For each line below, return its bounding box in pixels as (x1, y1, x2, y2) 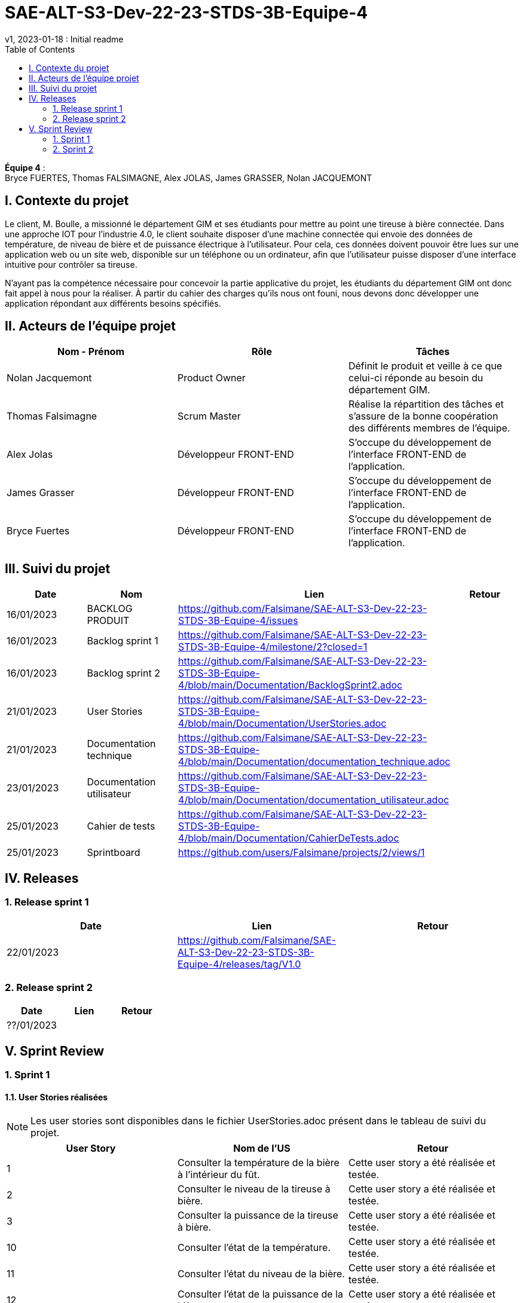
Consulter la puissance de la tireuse (177, 1209, 338, 1222)
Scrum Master (177, 410, 241, 423)
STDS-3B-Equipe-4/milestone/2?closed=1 (178, 641, 368, 653)
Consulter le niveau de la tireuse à (177, 1183, 331, 1195)
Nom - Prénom (57, 345, 125, 358)
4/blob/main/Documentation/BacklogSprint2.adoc (178, 679, 403, 692)
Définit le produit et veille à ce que (348, 360, 502, 372)
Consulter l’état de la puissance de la (177, 1288, 343, 1301)
